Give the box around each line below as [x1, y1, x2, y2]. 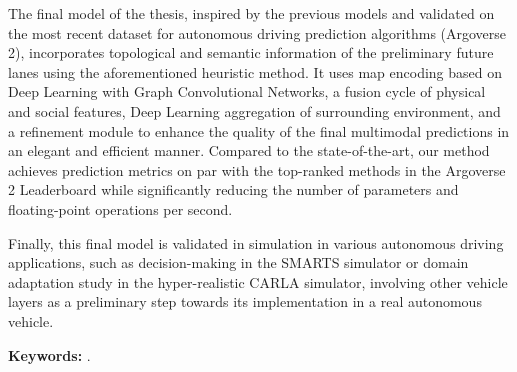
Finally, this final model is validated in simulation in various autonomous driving [8, 232, 504, 253]
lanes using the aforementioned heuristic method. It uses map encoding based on [8, 61, 503, 82]
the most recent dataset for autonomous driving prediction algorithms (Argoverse [8, 22, 507, 43]
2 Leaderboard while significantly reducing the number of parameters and [8, 179, 459, 200]
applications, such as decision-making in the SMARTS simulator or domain [8, 252, 469, 273]
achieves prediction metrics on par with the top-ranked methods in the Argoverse [8, 159, 506, 180]
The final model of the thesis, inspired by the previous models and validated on [8, 3, 495, 23]
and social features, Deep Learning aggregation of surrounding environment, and [8, 100, 501, 121]
